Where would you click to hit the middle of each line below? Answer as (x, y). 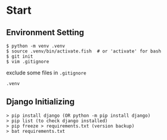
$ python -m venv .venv (36, 46)
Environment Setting (45, 32)
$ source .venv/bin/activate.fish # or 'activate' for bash (84, 51)
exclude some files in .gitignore (46, 73)
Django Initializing (40, 102)
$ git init (20, 57)
